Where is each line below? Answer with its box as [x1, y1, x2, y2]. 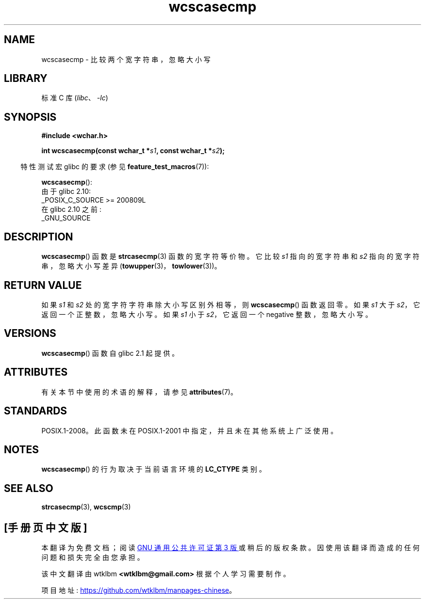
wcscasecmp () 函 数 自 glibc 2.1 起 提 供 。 [41, 349, 179, 357]
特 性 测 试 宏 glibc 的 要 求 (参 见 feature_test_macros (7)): [20, 162, 209, 171]
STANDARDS [4, 405, 67, 417]
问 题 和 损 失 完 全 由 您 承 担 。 [41, 553, 144, 562]
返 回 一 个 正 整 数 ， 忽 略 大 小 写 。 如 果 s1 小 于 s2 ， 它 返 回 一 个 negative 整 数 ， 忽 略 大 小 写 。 [41, 310, 372, 318]
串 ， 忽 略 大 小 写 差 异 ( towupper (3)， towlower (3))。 [41, 262, 221, 270]
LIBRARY [4, 72, 48, 85]
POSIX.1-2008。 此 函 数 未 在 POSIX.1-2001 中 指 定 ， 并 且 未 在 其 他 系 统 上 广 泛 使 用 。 [41, 426, 338, 435]
